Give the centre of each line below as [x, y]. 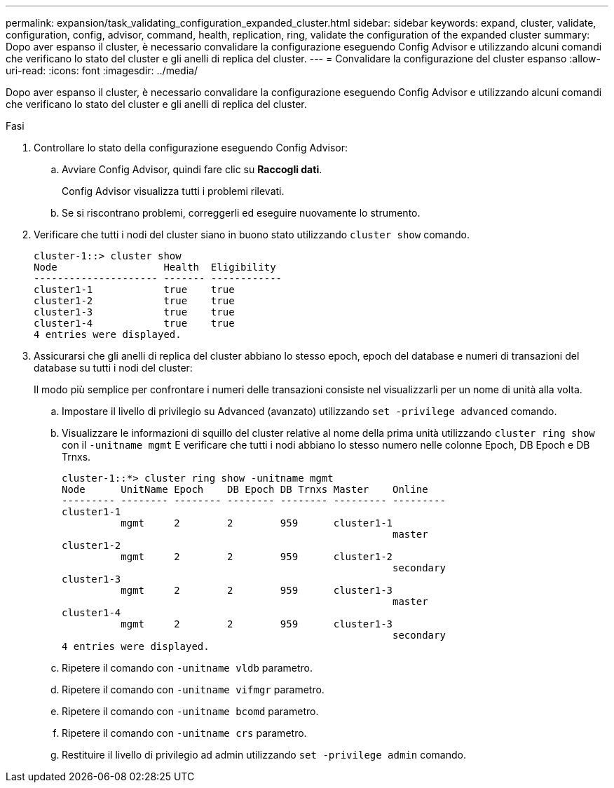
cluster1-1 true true [134, 290]
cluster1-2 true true [134, 301]
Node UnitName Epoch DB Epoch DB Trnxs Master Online [245, 489]
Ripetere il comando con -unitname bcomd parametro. [190, 711]
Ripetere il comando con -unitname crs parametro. [184, 733]
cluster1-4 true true [134, 323]
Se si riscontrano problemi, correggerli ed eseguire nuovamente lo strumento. [241, 213]
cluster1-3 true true [134, 312]
